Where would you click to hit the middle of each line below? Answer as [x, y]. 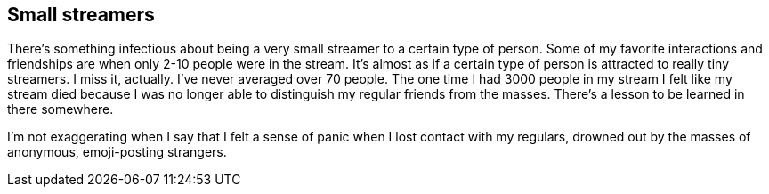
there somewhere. [61, 109]
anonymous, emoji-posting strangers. [117, 152]
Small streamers [81, 15]
